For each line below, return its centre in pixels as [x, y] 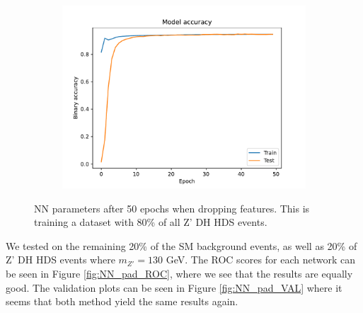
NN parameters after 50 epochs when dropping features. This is [172, 208]
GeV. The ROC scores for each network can [260, 260]
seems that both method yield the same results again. [122, 301]
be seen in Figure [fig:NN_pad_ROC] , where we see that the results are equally [179, 273]
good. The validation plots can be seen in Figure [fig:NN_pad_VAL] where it [174, 287]
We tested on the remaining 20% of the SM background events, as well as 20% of [181, 245]
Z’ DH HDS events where [60, 260]
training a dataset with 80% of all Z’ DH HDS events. [151, 222]
